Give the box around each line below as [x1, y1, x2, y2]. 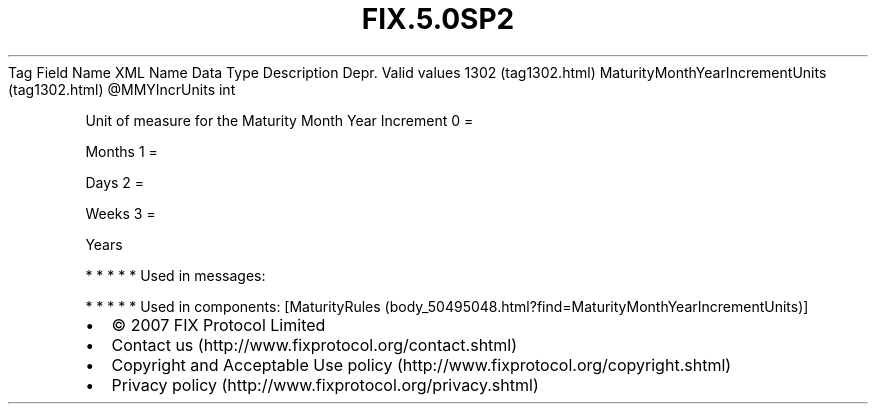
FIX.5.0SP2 [361, 2, 515, 36]
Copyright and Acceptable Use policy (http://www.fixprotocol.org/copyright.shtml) [111, 354, 732, 375]
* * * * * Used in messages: [85, 266, 266, 284]
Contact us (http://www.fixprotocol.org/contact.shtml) [111, 334, 518, 355]
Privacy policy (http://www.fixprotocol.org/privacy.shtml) [111, 374, 539, 395]
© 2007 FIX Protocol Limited [111, 314, 326, 335]
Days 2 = [85, 173, 145, 191]
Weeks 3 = [85, 204, 156, 222]
